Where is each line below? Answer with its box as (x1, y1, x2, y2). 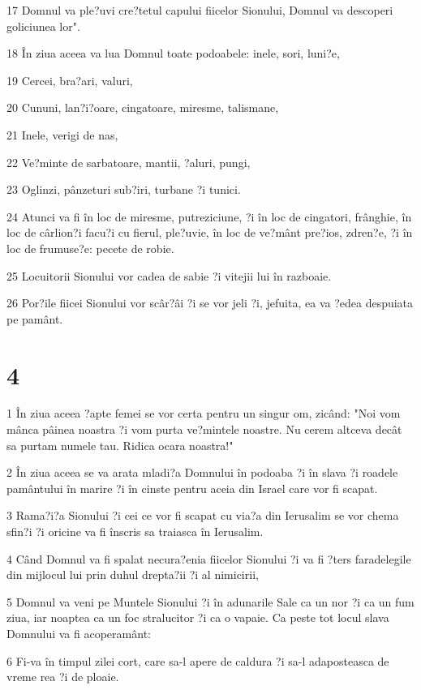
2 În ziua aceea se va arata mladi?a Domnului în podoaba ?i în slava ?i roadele (6, 464, 398, 481)
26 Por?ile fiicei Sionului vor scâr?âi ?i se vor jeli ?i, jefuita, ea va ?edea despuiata (6, 294, 414, 311)
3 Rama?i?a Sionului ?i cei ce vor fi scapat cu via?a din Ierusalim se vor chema (6, 507, 399, 524)
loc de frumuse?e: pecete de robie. (6, 239, 174, 256)
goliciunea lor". (6, 17, 80, 34)
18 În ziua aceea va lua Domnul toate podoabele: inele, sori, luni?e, (6, 45, 340, 62)
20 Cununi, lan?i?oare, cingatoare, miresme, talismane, (6, 99, 279, 116)
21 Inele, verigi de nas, (6, 126, 118, 143)
